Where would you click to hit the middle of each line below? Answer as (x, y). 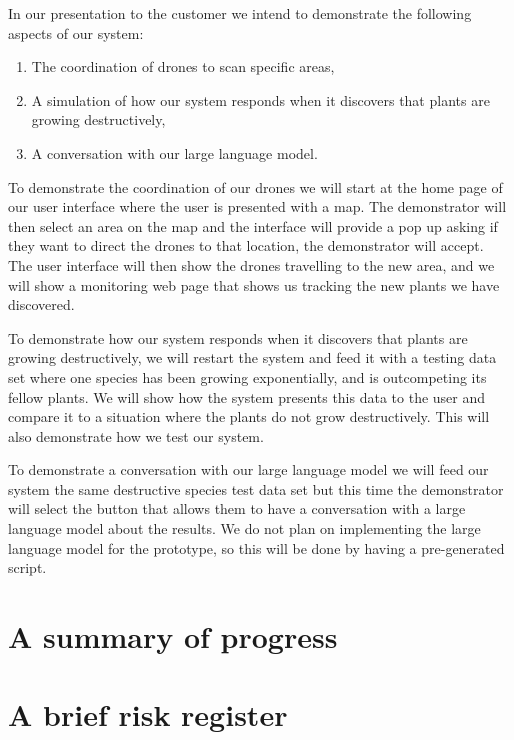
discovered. (41, 304)
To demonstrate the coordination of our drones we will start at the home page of (255, 186)
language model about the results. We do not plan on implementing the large (244, 528)
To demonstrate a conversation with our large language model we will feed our (248, 469)
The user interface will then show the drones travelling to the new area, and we (251, 264)
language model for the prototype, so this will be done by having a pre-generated (256, 547)
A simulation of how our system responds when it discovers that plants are (260, 99)
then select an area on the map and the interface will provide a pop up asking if (253, 225)
